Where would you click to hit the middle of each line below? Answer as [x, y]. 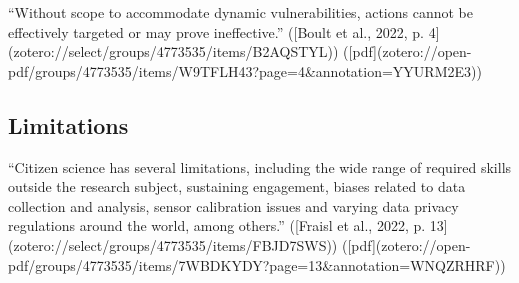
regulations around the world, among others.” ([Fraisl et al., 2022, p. [217, 225]
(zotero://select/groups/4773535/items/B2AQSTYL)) [173, 51]
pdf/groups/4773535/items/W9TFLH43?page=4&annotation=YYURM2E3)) [245, 70]
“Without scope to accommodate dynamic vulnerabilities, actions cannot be [240, 12]
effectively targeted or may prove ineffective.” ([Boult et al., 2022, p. [216, 31]
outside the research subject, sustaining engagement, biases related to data [237, 186]
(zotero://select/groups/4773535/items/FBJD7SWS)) [173, 244]
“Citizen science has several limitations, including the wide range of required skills [260, 166]
